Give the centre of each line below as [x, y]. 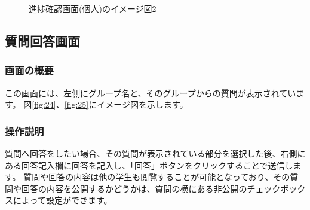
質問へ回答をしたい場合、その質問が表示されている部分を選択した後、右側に [155, 153]
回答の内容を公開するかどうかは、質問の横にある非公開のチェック [151, 188]
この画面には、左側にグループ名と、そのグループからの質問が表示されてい [151, 92]
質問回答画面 [42, 40]
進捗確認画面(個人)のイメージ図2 [93, 8]
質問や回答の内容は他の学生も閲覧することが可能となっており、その [157, 177]
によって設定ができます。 [62, 200]
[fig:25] [76, 104]
